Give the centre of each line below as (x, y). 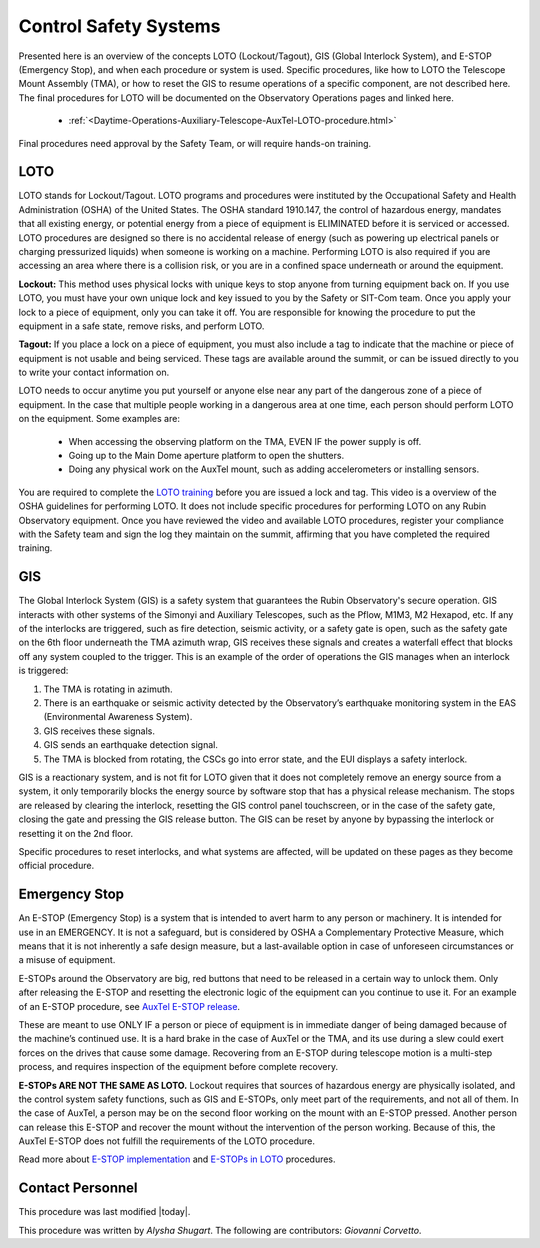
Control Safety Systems (119, 26)
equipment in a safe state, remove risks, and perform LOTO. (141, 326)
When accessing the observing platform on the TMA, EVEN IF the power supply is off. (245, 441)
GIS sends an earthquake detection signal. (131, 745)
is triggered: (43, 671)
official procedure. (56, 866)
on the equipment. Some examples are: (99, 419)
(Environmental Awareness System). (118, 717)
